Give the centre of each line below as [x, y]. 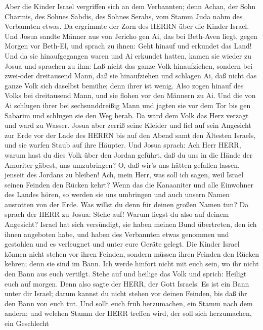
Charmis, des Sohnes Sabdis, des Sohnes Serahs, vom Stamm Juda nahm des [124, 16]
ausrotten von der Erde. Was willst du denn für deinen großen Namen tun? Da [127, 204]
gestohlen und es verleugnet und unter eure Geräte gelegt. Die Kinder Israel [122, 244]
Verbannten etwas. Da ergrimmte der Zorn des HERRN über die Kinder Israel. [127, 26]
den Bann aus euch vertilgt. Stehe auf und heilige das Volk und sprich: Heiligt [126, 274]
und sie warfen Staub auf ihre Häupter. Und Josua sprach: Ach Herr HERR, [123, 145]
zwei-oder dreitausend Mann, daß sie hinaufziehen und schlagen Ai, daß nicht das [131, 76]
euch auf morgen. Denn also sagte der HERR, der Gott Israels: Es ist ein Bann [127, 283]
